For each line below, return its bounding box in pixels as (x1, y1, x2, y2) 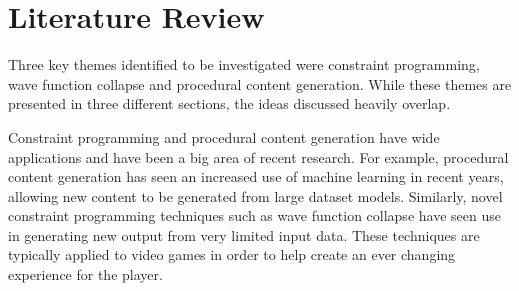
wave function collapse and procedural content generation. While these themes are (8, 73, 512, 94)
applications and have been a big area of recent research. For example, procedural (8, 146, 509, 167)
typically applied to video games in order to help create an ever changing (8, 244, 456, 265)
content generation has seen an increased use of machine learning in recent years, (8, 166, 504, 187)
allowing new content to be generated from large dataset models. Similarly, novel (8, 185, 503, 206)
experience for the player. (8, 264, 163, 285)
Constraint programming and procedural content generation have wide (8, 126, 440, 147)
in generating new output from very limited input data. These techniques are (8, 224, 480, 245)
